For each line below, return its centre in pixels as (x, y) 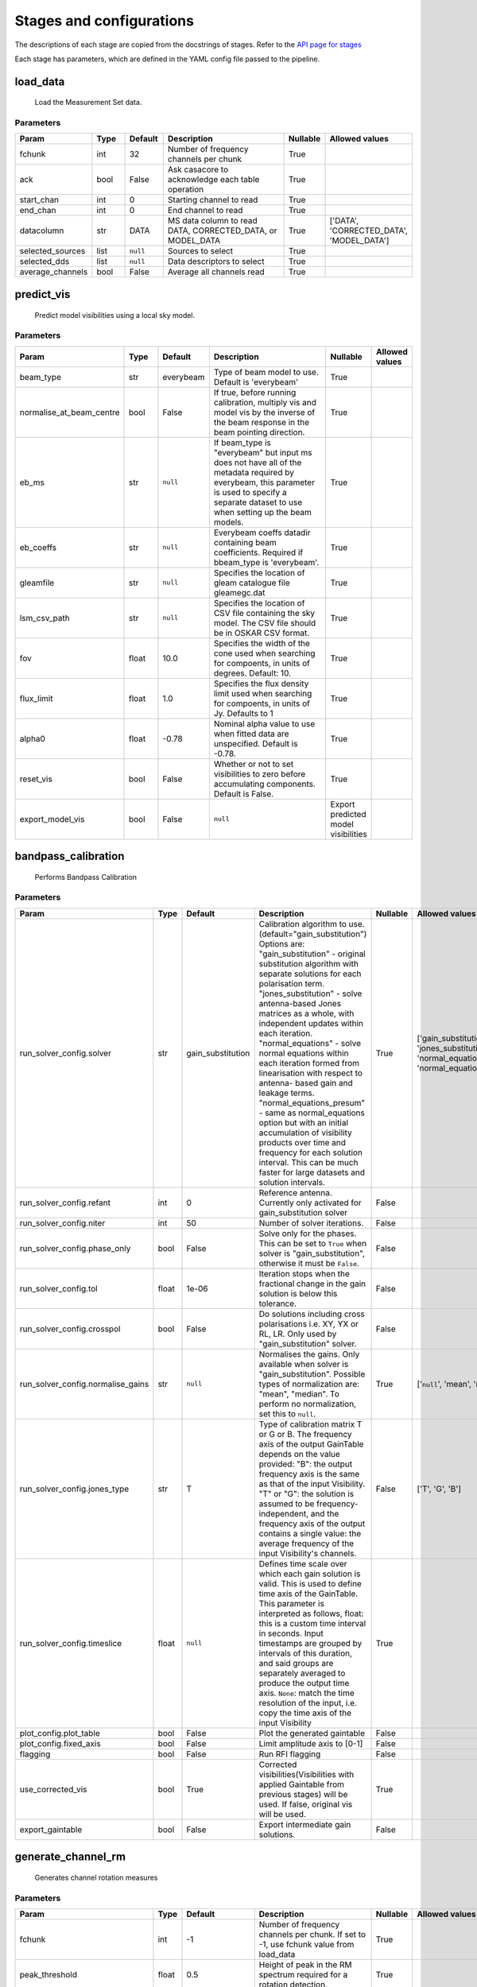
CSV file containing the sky (264, 613)
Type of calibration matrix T (310, 1424)
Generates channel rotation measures (96, 1877)
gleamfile (37, 583)
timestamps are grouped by (310, 1643)
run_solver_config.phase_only (75, 1248)
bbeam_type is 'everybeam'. (266, 562)
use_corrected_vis (53, 1789)
